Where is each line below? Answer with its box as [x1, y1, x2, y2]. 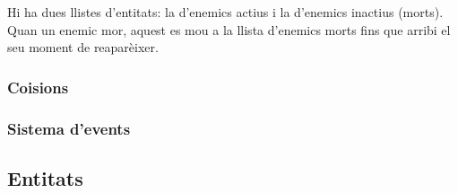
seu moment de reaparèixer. [7, 38, 159, 57]
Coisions [7, 75, 69, 98]
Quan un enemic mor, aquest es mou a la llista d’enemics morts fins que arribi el [7, 20, 451, 39]
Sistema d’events [7, 117, 131, 139]
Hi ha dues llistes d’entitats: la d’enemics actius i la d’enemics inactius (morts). [7, 3, 444, 21]
